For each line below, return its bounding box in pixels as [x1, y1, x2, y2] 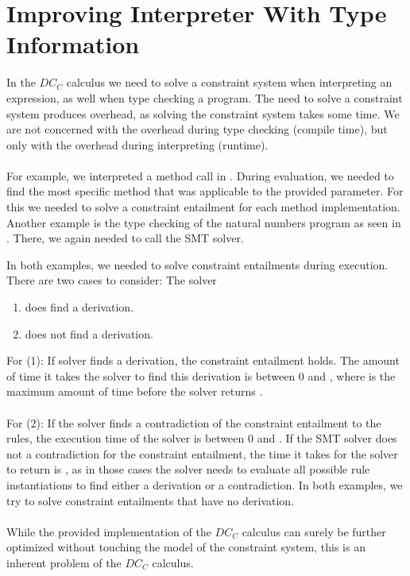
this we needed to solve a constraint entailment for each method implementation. [6, 199, 400, 215]
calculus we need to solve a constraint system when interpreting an [66, 74, 393, 91]
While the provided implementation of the [6, 523, 211, 539]
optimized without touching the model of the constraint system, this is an [6, 539, 366, 555]
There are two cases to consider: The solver [6, 272, 217, 288]
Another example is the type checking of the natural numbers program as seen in [6, 214, 401, 230]
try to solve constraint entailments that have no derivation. [6, 492, 295, 508]
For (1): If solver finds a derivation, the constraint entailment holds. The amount [6, 352, 400, 369]
